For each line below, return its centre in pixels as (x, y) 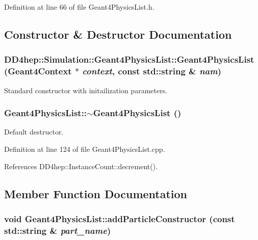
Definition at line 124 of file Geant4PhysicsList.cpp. (85, 149)
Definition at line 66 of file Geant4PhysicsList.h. (79, 7)
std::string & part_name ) (58, 230)
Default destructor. (34, 132)
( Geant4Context (38, 71)
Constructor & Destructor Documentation (118, 34)
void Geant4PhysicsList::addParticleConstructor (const (120, 218)
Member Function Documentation (96, 193)
